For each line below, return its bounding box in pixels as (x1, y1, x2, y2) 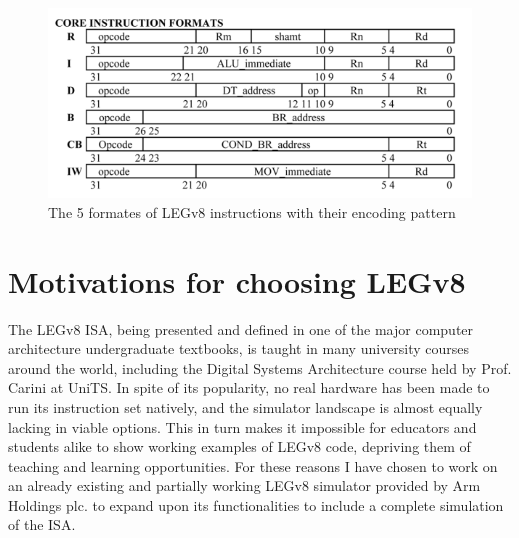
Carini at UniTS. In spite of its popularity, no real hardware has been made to (8, 377, 490, 398)
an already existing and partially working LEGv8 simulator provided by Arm (8, 475, 481, 496)
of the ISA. (8, 514, 76, 535)
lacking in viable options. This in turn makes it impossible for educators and (8, 416, 477, 437)
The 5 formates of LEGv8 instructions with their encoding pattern (48, 201, 456, 222)
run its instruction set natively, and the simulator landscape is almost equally (8, 396, 483, 417)
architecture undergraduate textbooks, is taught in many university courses (8, 338, 470, 359)
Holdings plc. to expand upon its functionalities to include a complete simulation (8, 494, 504, 515)
